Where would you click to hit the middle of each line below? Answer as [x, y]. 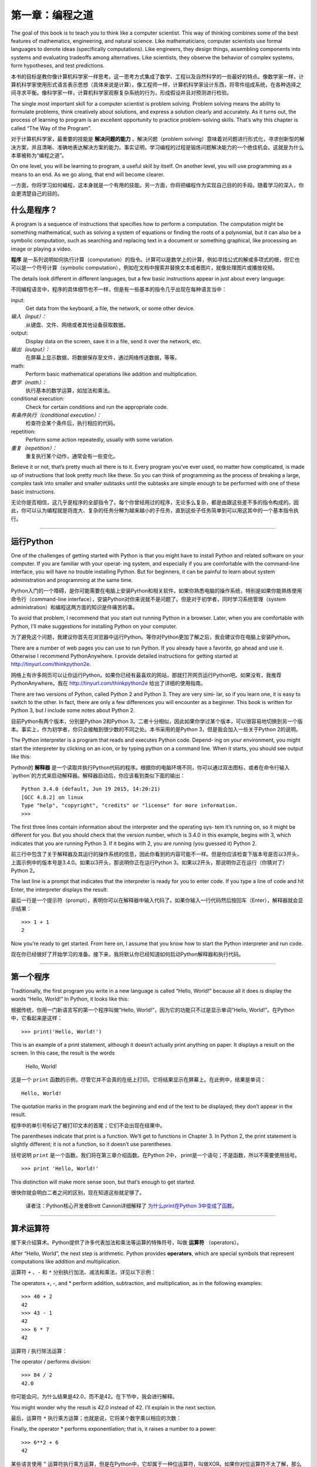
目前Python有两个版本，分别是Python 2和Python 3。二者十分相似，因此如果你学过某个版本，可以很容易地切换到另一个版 [157, 721]
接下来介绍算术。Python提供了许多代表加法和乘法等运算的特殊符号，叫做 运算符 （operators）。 [127, 1243]
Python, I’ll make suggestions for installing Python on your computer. [94, 626]
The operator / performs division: [51, 1362]
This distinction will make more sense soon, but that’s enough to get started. [103, 1182]
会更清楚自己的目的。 [37, 193]
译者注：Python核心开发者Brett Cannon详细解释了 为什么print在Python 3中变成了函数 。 [131, 1206]
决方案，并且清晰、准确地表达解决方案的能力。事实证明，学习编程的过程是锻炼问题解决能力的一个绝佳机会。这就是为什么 [157, 147]
